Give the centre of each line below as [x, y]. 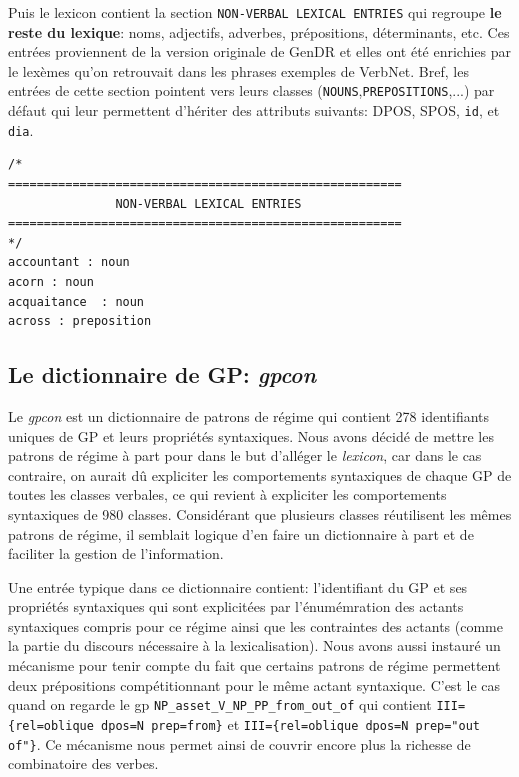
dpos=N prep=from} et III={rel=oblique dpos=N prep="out [291, 723]
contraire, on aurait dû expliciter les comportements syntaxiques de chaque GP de [260, 474]
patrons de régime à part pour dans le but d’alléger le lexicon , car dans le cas [245, 455]
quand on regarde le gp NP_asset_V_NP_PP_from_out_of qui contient [220, 704]
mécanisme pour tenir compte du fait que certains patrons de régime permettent [254, 665]
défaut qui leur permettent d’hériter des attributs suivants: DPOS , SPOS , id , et [254, 110]
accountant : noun [69, 262]
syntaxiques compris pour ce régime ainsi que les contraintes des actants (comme [255, 625]
